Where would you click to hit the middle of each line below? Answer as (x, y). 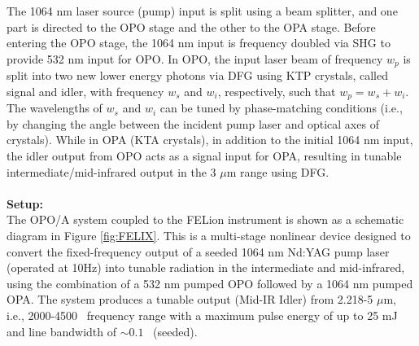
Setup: (25, 203)
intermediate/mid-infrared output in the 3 (111, 171)
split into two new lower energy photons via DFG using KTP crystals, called (197, 75)
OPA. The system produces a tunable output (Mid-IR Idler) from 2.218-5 (190, 299)
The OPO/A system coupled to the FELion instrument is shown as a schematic (205, 219)
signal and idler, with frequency (85, 91)
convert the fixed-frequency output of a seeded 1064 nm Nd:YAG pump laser (198, 251)
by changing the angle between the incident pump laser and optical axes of (193, 123)
